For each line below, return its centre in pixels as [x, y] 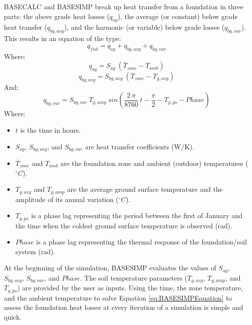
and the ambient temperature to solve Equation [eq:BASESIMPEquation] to [118, 297]
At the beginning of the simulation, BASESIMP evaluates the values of [110, 268]
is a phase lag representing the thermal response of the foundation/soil [142, 242]
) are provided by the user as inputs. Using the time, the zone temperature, [130, 288]
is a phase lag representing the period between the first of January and [137, 215]
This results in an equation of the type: [63, 38]
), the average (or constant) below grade [178, 16]
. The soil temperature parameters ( [134, 277]
